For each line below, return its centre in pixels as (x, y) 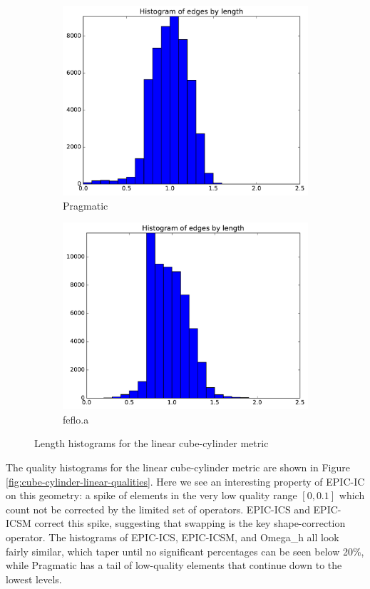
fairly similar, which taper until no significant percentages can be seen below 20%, (185, 551)
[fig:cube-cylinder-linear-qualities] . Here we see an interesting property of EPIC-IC (185, 481)
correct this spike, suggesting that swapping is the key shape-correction (190, 523)
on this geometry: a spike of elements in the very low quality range (151, 495)
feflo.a (76, 419)
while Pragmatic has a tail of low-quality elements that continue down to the (174, 565)
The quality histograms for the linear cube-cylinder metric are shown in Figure (178, 467)
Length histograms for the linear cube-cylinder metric (151, 443)
